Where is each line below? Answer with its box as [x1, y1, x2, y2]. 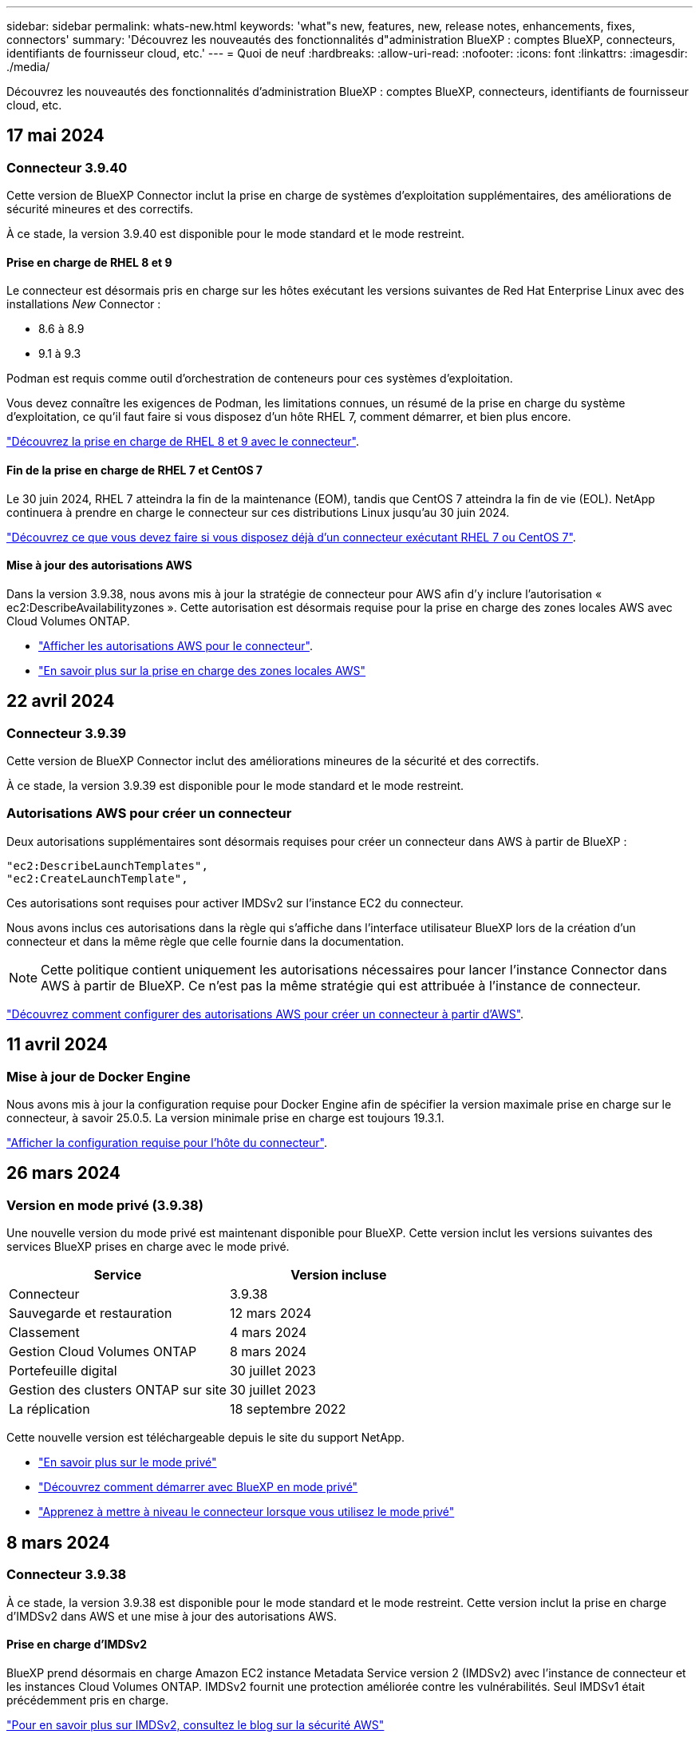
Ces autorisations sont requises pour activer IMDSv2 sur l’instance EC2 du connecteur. [6, 895, 464, 910]
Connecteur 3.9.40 [6, 159, 128, 176]
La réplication [9, 1401, 90, 1418]
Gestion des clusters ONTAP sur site [9, 1382, 227, 1399]
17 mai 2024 [6, 125, 105, 146]
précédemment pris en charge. [6, 1692, 169, 1707]
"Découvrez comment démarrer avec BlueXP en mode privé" [38, 1480, 358, 1494]
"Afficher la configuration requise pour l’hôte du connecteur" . [6, 1136, 328, 1150]
